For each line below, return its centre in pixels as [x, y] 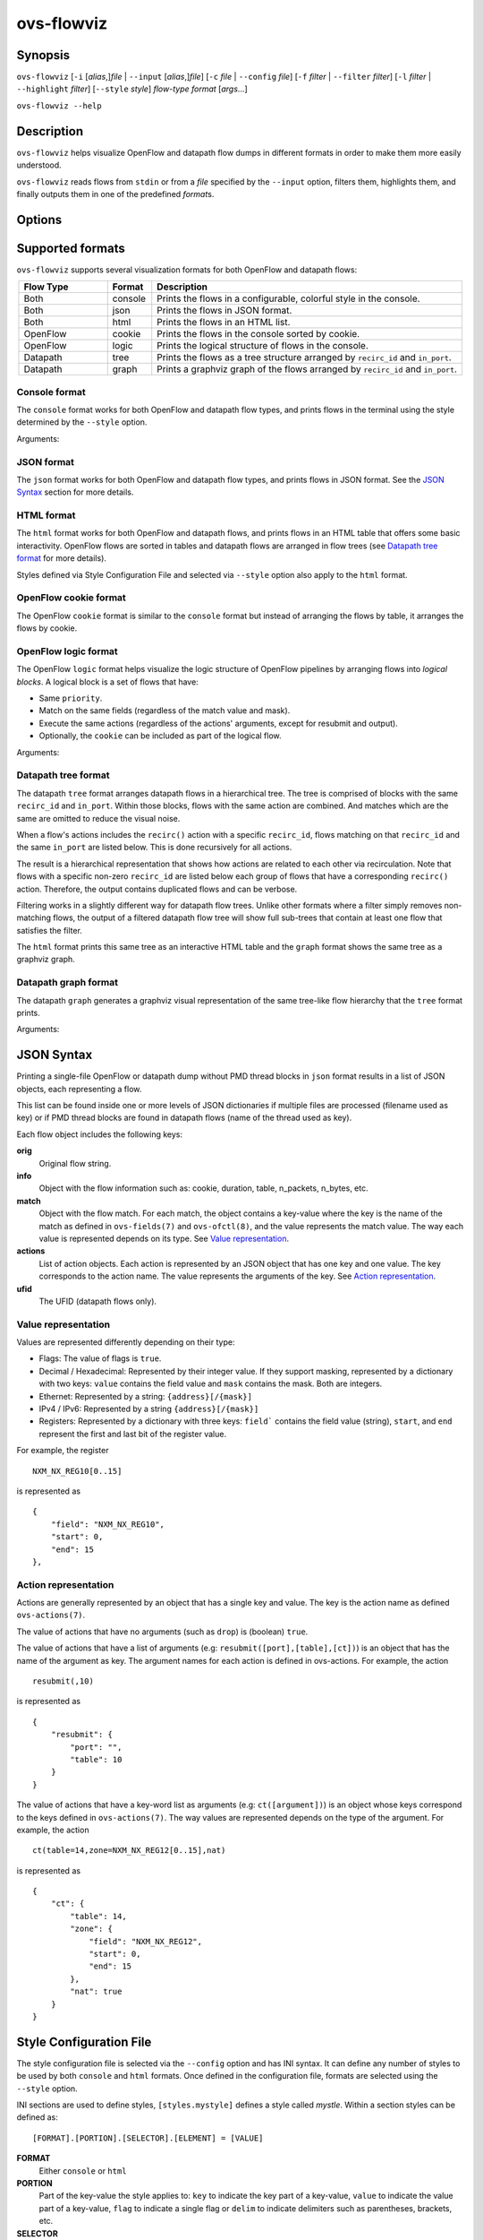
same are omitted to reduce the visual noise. [98, 818]
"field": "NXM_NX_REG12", [146, 1941]
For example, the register [63, 1451]
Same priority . [71, 698]
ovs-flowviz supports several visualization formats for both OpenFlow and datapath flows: [187, 270]
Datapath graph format [67, 983]
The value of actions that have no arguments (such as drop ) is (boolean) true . [162, 1632]
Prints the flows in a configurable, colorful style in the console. [288, 298]
